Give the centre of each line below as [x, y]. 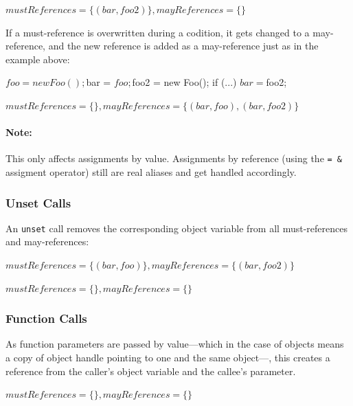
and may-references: [47, 241]
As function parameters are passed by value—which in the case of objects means [175, 344]
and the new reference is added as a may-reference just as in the [183, 46]
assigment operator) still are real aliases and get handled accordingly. [151, 172]
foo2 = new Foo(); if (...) [184, 82]
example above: [38, 59]
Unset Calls [38, 202]
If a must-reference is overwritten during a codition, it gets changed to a [158, 32]
